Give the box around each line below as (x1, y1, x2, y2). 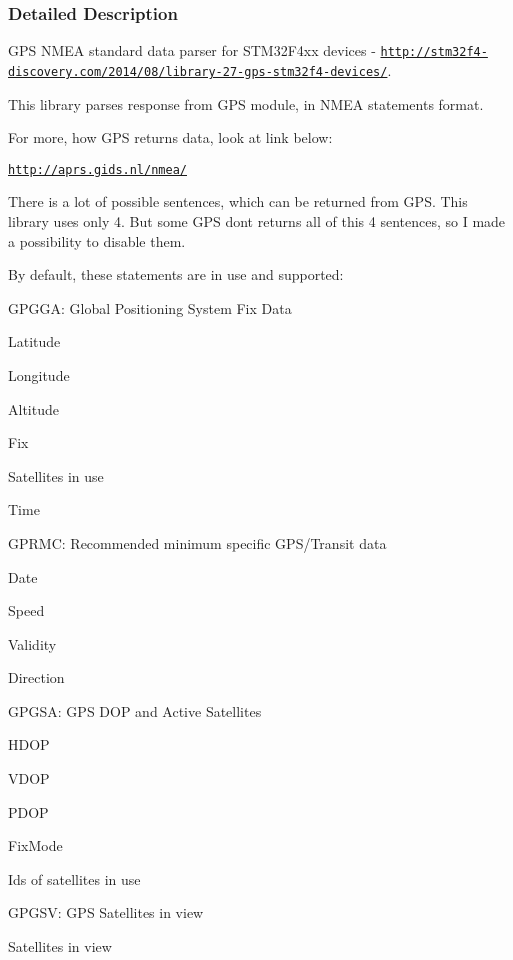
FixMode (8, 835, 63, 856)
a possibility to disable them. (8, 230, 186, 251)
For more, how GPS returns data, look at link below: (8, 127, 333, 148)
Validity (8, 633, 57, 654)
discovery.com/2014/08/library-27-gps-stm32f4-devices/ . (8, 59, 392, 80)
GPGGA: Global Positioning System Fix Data (8, 297, 292, 318)
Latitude (8, 331, 61, 352)
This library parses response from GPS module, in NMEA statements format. (8, 93, 484, 114)
